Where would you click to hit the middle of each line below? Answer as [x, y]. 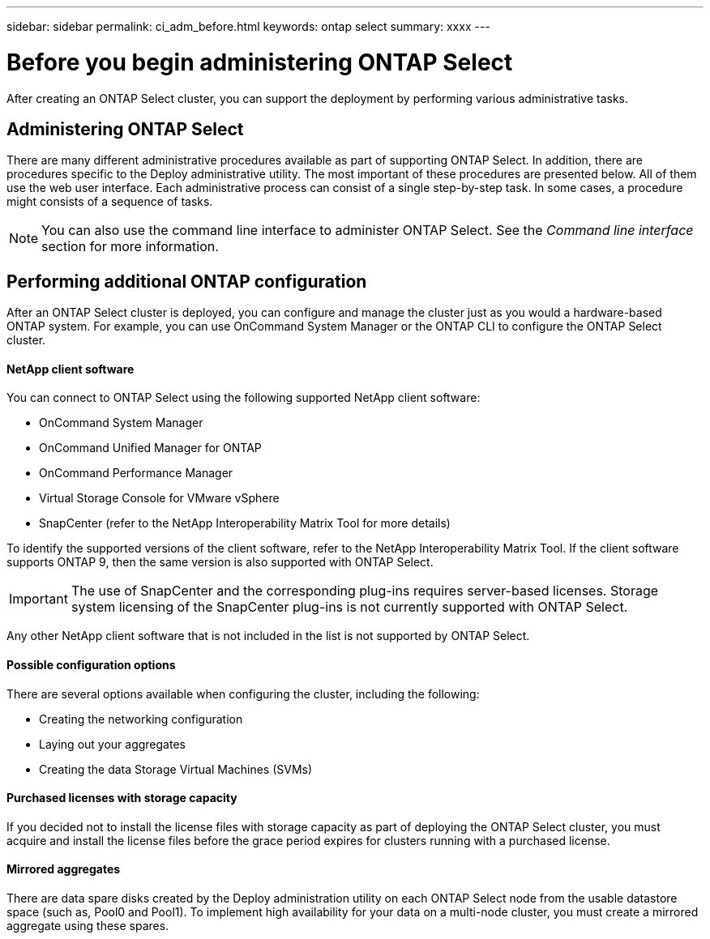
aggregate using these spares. [88, 926]
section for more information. [130, 247]
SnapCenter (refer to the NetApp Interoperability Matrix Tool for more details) [245, 523]
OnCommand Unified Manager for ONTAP [150, 448]
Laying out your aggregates [112, 744]
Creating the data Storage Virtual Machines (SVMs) [176, 769]
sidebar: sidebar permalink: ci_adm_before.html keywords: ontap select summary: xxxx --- [248, 26]
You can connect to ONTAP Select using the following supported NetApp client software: [244, 398]
